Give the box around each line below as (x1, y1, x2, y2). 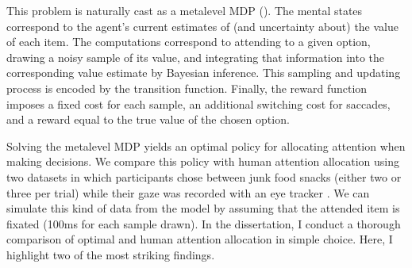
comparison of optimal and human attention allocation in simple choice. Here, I (6, 231, 393, 247)
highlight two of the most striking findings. (6, 246, 215, 262)
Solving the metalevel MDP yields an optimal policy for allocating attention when (6, 137, 406, 154)
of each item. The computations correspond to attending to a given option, (6, 33, 371, 50)
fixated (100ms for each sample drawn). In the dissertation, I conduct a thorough (6, 215, 401, 232)
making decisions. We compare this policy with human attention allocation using (6, 153, 400, 170)
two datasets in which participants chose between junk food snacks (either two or (6, 168, 402, 185)
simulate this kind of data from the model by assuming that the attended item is (6, 200, 400, 216)
